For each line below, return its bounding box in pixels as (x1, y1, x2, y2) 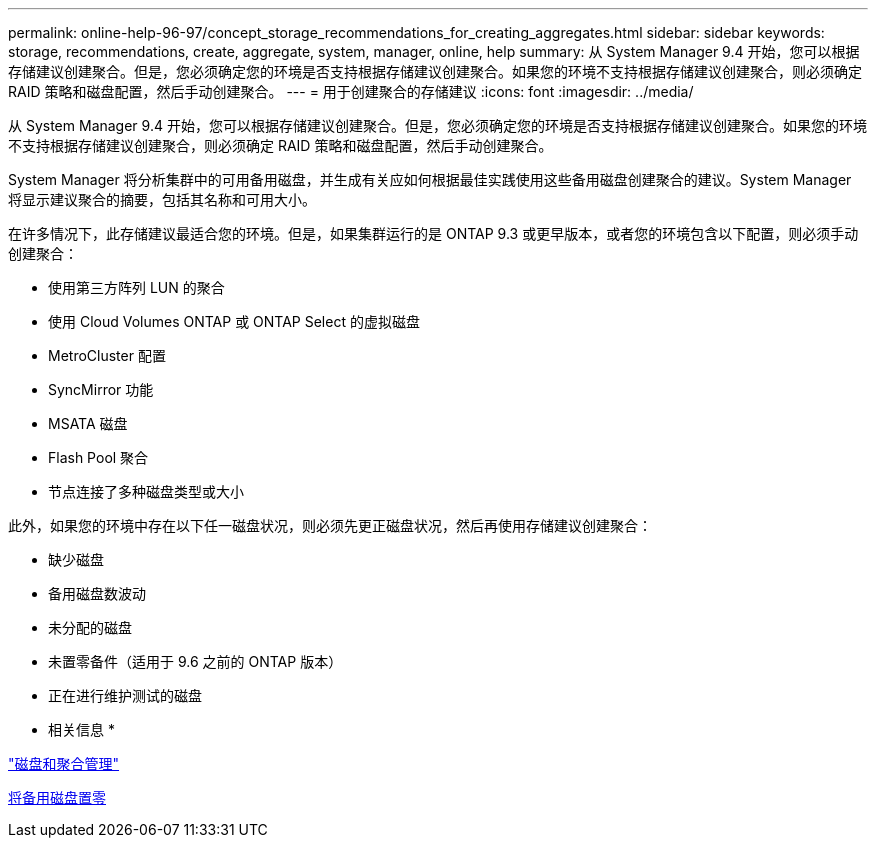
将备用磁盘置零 (8, 789, 106, 806)
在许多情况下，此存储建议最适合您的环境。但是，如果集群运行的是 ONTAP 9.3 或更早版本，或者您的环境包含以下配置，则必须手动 (8, 225, 859, 242)
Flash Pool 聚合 (48, 449, 149, 466)
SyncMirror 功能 (48, 381, 154, 398)
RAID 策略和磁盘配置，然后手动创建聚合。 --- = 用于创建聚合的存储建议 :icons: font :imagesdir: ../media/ (8, 83, 694, 100)
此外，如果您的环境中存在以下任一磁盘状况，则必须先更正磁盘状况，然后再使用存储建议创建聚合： (8, 517, 652, 534)
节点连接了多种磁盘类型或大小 (48, 483, 244, 500)
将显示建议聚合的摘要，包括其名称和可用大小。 (8, 191, 316, 208)
